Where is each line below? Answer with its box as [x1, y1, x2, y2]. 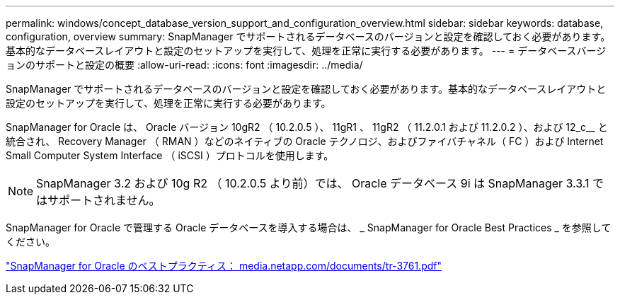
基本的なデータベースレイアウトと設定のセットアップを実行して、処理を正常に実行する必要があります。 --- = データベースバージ [6, 45, 607, 57]
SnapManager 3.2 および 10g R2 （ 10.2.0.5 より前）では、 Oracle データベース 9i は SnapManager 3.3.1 [36, 176, 590, 190]
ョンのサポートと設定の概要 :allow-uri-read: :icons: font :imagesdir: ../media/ [6, 59, 363, 71]
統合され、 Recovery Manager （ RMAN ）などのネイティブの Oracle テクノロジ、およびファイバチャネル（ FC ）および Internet [6, 135, 604, 147]
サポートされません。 [47, 193, 161, 207]
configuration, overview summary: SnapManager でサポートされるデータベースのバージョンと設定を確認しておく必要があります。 [6, 30, 611, 42]
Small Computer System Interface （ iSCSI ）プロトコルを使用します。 [6, 149, 334, 161]
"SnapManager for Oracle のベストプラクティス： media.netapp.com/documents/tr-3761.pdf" [6, 260, 442, 272]
